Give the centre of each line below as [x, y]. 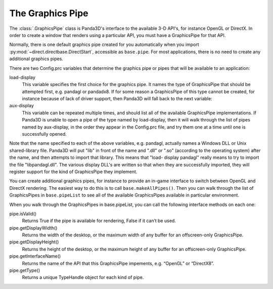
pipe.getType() [25, 270]
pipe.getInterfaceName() [35, 256]
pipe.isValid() [23, 214]
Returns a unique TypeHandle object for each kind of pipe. [83, 277]
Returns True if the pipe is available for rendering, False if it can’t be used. [99, 221]
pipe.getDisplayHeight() [34, 242]
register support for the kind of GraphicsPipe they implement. [73, 172]
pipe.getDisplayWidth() [33, 228]
